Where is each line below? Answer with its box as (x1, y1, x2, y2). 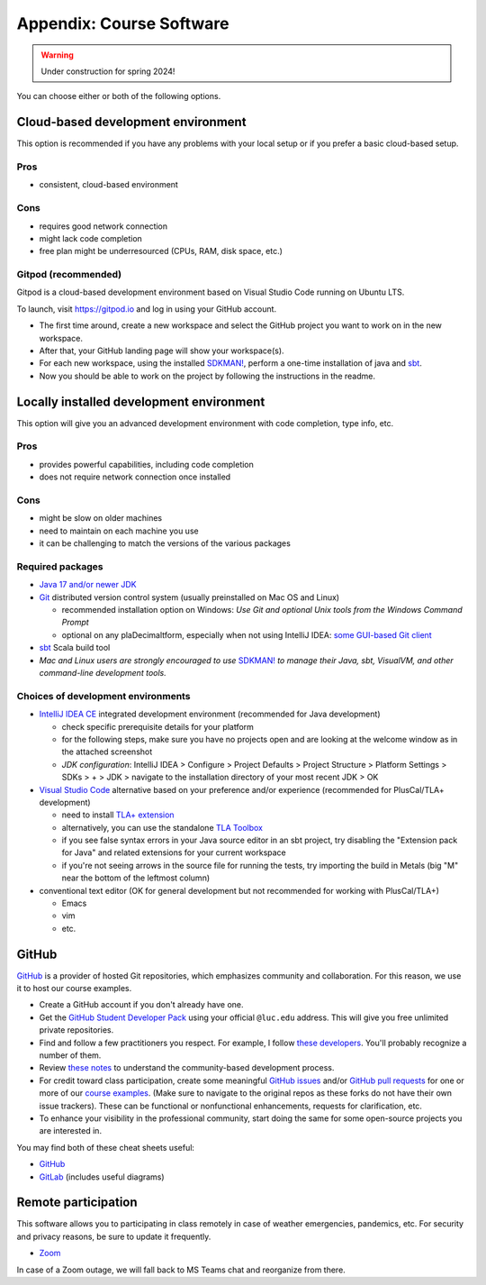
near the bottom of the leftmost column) (61, 872, 211, 883)
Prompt (61, 617, 89, 628)
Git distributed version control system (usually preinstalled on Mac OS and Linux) (39, 591, 340, 603)
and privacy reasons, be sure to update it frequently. (16, 1231, 211, 1242)
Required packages (16, 560, 103, 572)
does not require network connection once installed (39, 471, 231, 482)
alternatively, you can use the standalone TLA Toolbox (61, 822, 263, 833)
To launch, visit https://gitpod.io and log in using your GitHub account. (16, 303, 277, 314)
